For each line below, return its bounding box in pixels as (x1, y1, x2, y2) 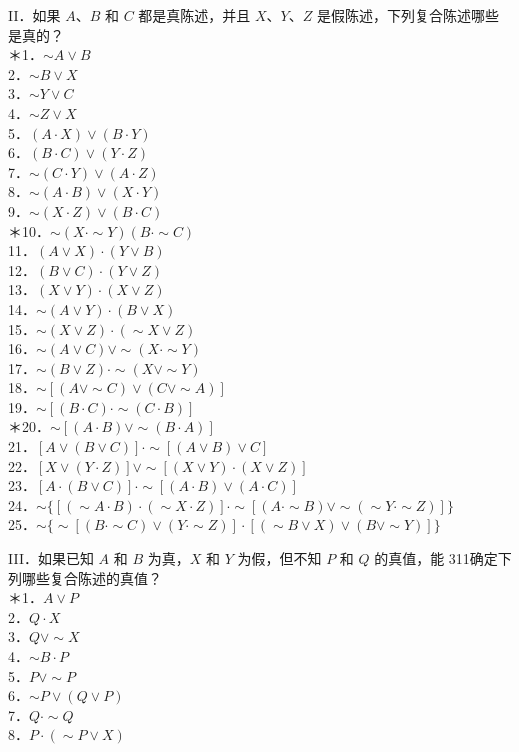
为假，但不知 (237, 548, 322, 569)
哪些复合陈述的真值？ (21, 567, 162, 588)
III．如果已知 (8, 548, 94, 569)
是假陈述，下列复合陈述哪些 (316, 5, 499, 25)
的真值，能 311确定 (374, 548, 498, 569)
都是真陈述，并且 (138, 5, 251, 25)
